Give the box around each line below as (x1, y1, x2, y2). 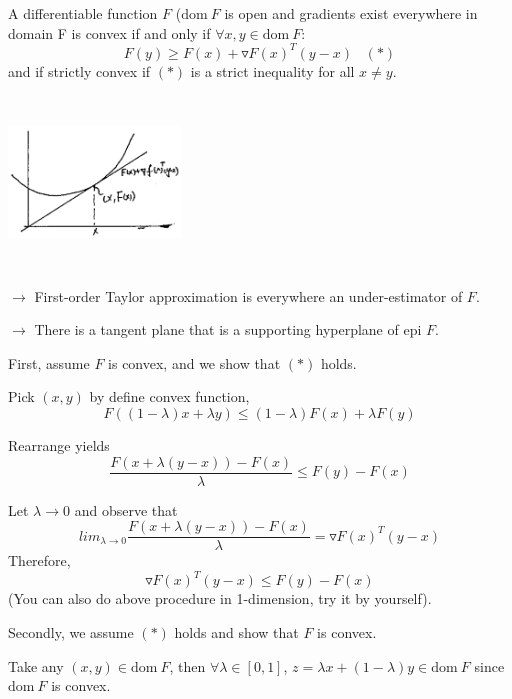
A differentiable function (8, 3, 158, 23)
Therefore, (8, 550, 71, 571)
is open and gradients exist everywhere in (224, 3, 478, 23)
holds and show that (174, 622, 299, 643)
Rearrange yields (8, 435, 110, 456)
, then (169, 655, 206, 676)
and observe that (74, 499, 178, 520)
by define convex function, (89, 386, 250, 407)
